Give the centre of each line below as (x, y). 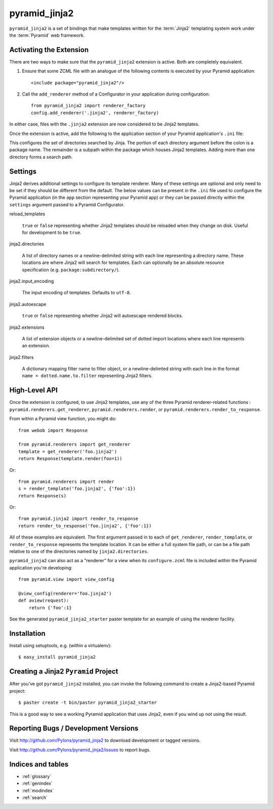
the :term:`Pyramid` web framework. (47, 35)
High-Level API (34, 390)
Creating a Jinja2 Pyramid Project (64, 672)
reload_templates (27, 214)
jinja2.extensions (27, 327)
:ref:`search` (35, 797)
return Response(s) (42, 496)
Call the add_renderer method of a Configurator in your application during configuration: (116, 94)
